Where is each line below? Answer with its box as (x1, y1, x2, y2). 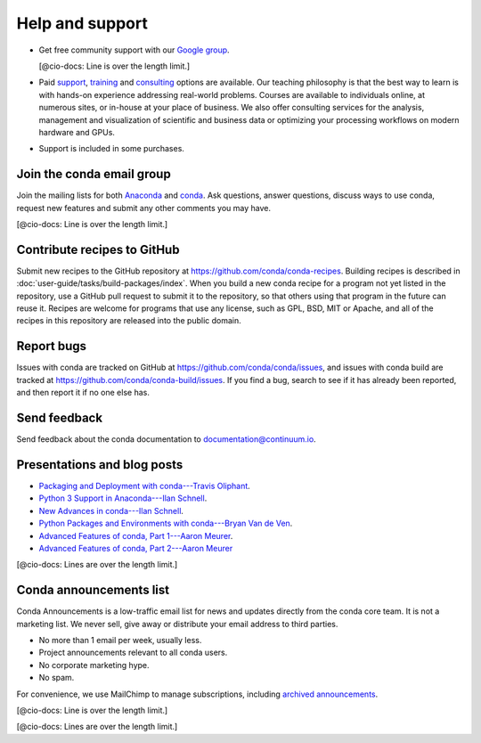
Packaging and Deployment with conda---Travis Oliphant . (38, 480, 251, 491)
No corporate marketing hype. (38, 659, 151, 670)
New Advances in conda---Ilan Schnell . (38, 505, 184, 516)
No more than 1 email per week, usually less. (38, 634, 202, 645)
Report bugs (16, 339, 87, 354)
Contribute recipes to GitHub (16, 241, 180, 257)
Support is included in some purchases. (38, 143, 184, 154)
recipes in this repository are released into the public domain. (16, 315, 242, 326)
